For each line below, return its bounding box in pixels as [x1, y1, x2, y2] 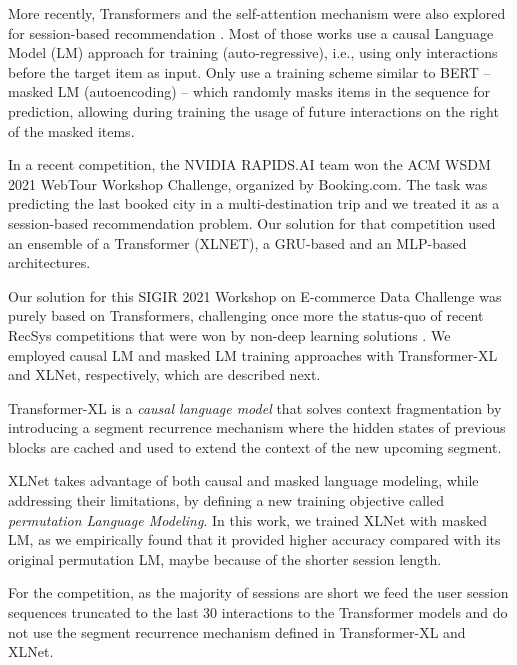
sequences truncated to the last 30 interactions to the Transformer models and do [8, 602, 508, 623]
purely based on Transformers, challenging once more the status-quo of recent [8, 305, 484, 326]
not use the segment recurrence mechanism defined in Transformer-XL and [8, 621, 466, 642]
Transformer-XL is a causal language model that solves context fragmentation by [8, 397, 502, 418]
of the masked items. [8, 120, 135, 141]
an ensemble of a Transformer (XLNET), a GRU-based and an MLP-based [8, 232, 467, 253]
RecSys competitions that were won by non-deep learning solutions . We [8, 324, 451, 345]
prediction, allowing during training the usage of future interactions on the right [8, 100, 499, 121]
